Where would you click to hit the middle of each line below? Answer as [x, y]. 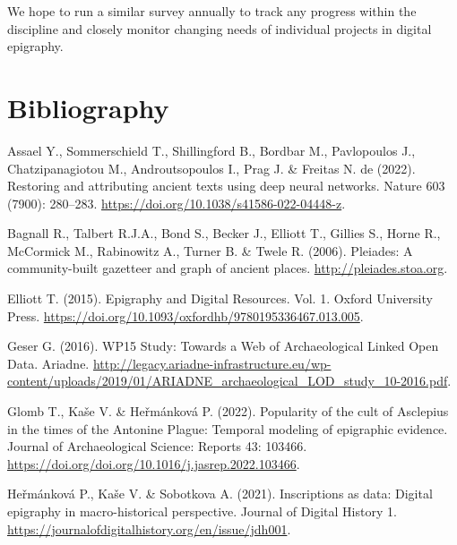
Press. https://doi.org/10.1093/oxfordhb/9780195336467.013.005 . [185, 315]
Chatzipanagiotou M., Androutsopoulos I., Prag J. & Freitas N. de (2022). [211, 168]
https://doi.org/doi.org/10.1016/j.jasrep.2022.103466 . [154, 463]
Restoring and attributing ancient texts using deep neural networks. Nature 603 [226, 186]
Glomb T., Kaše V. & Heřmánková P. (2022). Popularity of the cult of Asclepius [228, 411]
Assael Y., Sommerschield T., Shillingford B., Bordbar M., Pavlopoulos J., [211, 150]
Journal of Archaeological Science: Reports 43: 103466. [157, 446]
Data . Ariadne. [48, 363]
